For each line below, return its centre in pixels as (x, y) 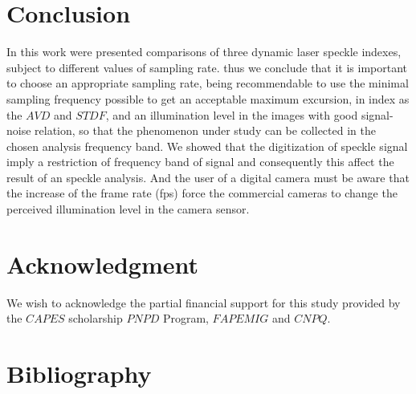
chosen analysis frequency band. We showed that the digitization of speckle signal (207, 146)
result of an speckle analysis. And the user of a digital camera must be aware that (208, 177)
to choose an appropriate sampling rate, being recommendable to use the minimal (208, 83)
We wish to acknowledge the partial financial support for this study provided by (204, 302)
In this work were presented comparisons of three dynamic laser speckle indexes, (204, 52)
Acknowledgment (102, 264)
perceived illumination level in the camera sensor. (128, 209)
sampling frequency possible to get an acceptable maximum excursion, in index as (208, 98)
